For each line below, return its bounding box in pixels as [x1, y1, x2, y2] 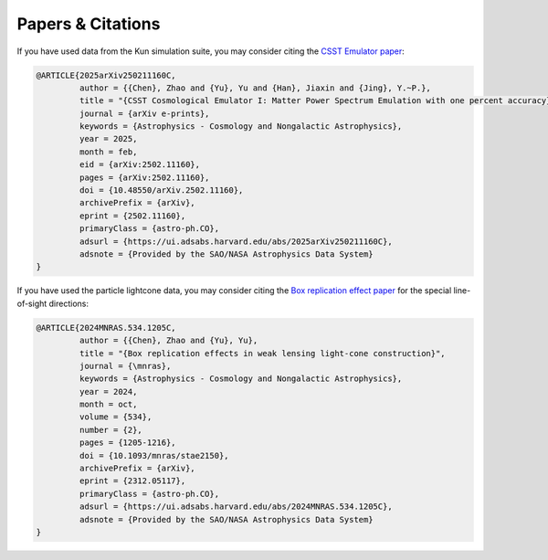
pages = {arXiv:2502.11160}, [79, 172, 210, 183]
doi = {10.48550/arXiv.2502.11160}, [79, 185, 244, 195]
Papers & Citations [16, 14, 161, 34]
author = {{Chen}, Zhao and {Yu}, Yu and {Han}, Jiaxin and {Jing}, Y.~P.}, [79, 82, 431, 93]
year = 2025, [79, 133, 138, 144]
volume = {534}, [79, 412, 153, 422]
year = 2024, [79, 386, 138, 396]
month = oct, [79, 399, 138, 410]
